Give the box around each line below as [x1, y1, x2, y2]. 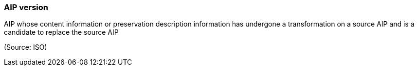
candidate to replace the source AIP [4, 28, 119, 37]
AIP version [4, 2, 49, 12]
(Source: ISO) [4, 43, 47, 52]
